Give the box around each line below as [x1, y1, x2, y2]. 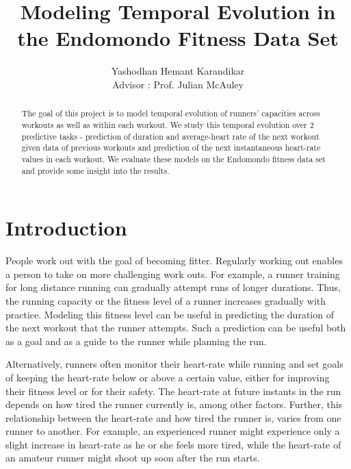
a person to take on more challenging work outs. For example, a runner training [5, 266, 340, 281]
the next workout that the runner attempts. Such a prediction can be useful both [5, 320, 346, 335]
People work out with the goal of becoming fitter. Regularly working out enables [5, 253, 343, 268]
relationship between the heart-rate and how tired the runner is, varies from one [5, 410, 341, 424]
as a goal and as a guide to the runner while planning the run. [5, 333, 267, 348]
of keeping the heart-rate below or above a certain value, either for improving [5, 370, 330, 384]
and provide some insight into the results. [21, 164, 170, 176]
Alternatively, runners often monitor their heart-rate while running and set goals [5, 357, 343, 371]
